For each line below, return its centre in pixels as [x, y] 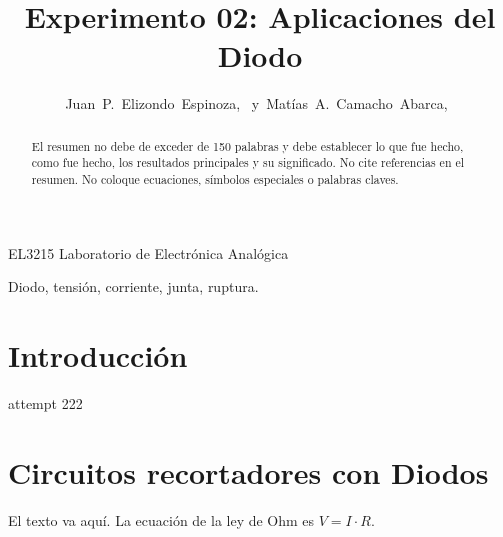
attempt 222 [45, 402]
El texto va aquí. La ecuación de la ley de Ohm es [161, 519]
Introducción [98, 355]
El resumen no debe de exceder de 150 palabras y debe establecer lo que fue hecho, [247, 145]
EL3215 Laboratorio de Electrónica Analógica [148, 252]
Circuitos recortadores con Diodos [248, 471]
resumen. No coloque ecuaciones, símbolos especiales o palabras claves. [215, 179]
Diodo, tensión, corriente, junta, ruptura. [133, 286]
